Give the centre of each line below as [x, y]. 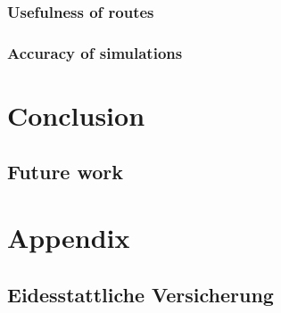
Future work [66, 172]
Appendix [69, 238]
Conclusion [76, 115]
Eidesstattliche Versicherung [140, 294]
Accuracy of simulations [95, 52]
